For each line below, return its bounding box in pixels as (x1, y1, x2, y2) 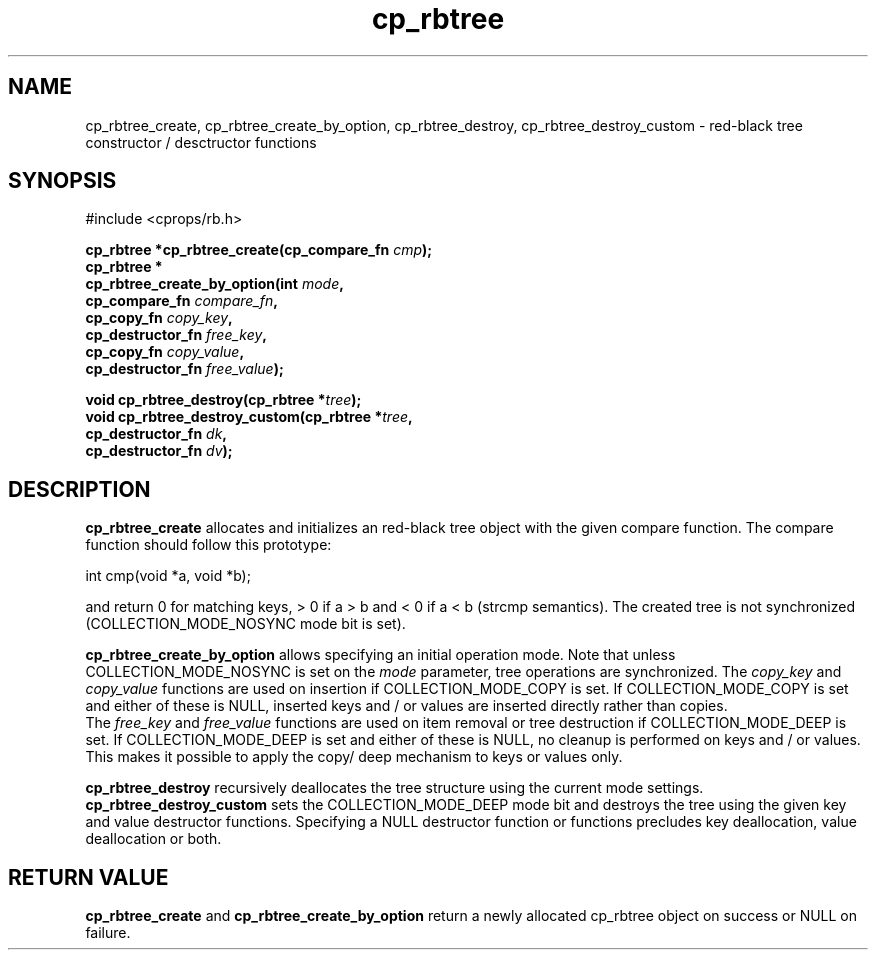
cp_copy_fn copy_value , (85, 343, 245, 361)
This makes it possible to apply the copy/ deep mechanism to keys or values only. (85, 748, 623, 766)
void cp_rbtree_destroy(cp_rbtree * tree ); (85, 391, 362, 409)
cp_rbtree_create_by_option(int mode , (85, 275, 344, 293)
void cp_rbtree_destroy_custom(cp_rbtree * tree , (85, 408, 413, 426)
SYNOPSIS (8, 168, 117, 194)
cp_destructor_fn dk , (85, 425, 228, 443)
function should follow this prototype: (85, 536, 332, 554)
